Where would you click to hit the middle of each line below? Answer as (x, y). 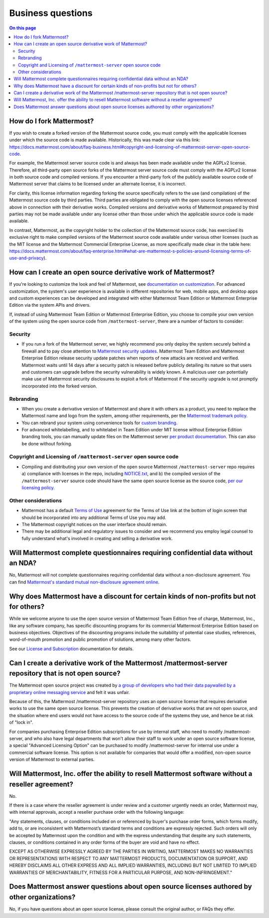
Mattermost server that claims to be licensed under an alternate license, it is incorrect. (98, 184)
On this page (23, 28)
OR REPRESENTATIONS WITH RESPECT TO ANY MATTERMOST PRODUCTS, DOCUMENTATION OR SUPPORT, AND (129, 858)
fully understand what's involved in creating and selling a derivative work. (97, 538)
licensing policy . (38, 488)
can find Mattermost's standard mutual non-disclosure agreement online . (84, 582)
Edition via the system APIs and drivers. (50, 305)
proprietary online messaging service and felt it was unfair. (69, 692)
